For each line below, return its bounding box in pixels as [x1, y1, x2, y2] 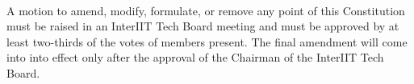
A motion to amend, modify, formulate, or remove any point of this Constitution [6, 2, 405, 18]
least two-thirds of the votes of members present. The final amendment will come [6, 33, 408, 50]
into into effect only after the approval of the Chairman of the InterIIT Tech [6, 49, 384, 66]
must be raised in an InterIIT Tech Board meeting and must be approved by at [6, 18, 399, 34]
